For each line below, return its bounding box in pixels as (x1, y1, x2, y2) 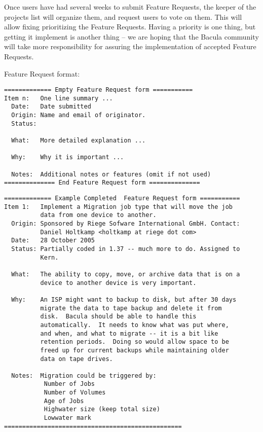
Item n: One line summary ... (4, 94, 113, 102)
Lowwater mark (44, 414, 91, 422)
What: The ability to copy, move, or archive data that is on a (11, 270, 240, 278)
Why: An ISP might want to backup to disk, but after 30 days (11, 296, 237, 303)
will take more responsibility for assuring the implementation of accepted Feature (4, 41, 256, 52)
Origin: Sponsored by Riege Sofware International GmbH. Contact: (11, 220, 240, 227)
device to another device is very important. (40, 279, 197, 286)
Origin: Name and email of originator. (11, 112, 146, 119)
